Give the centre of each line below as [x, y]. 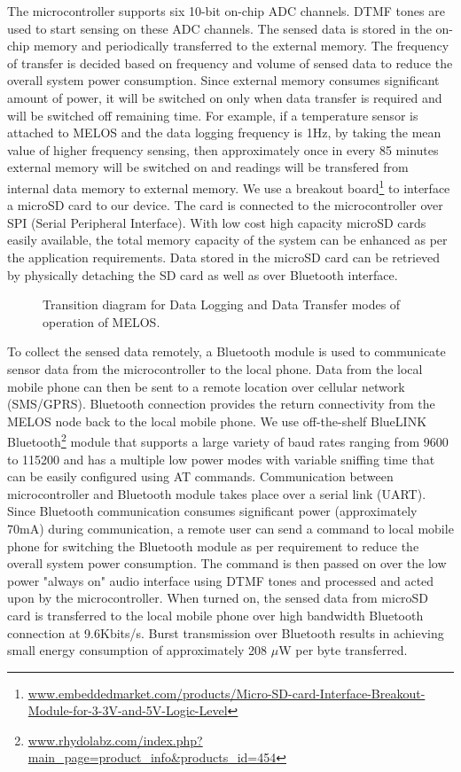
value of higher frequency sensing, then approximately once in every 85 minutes [223, 149]
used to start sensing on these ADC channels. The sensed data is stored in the [219, 28]
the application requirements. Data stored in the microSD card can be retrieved [224, 257]
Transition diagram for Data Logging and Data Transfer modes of [222, 304]
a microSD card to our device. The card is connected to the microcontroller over [225, 205]
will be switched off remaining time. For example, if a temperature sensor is [213, 115]
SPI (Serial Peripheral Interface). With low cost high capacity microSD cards [217, 222]
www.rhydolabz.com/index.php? [115, 740]
